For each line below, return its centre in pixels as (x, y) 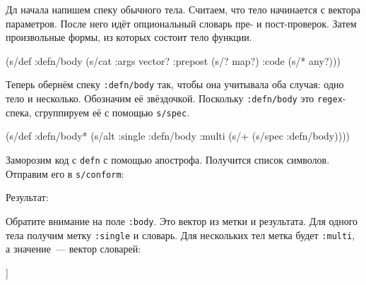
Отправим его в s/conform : (65, 173)
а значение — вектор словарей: (73, 249)
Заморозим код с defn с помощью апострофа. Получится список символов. (168, 159)
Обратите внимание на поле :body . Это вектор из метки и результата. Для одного (182, 220)
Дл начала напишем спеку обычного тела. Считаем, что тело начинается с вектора (183, 9)
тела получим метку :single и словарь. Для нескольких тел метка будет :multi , (181, 235)
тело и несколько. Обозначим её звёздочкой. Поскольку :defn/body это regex (174, 98)
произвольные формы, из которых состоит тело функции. (129, 37)
